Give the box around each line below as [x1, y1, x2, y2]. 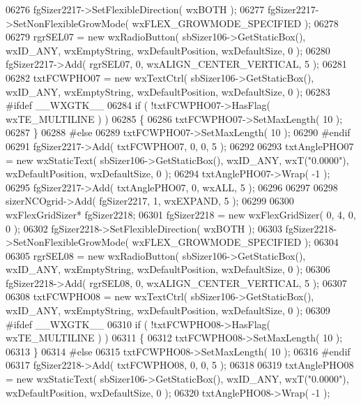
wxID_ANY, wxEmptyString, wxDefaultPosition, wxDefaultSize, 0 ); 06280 [6, 43, 330, 57]
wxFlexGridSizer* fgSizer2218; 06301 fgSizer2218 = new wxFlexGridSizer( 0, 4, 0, [6, 207, 356, 221]
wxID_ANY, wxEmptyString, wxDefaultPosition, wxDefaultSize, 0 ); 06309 [6, 303, 330, 318]
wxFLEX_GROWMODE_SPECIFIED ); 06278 [132, 15, 339, 30]
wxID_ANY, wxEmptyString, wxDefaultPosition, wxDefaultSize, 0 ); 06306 [6, 262, 330, 277]
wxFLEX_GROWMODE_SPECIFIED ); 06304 [132, 235, 339, 249]
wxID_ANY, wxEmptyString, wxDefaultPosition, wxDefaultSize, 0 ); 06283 [6, 84, 330, 98]
